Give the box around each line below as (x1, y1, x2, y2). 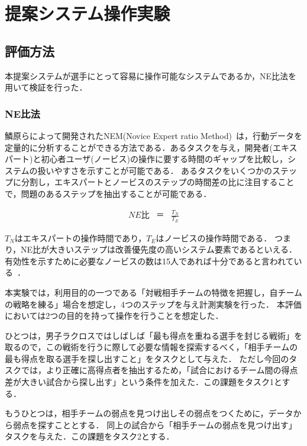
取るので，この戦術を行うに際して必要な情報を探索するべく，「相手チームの (5, 341, 298, 353)
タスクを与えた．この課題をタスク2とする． (5, 430, 174, 442)
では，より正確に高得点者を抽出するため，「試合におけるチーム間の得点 (21, 364, 298, 376)
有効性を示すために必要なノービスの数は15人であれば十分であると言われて (5, 254, 294, 267)
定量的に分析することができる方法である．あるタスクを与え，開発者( (5, 141, 273, 153)
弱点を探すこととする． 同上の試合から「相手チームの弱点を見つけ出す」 (12, 418, 297, 431)
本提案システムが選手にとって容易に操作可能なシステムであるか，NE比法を (5, 69, 297, 82)
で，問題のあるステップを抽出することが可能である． (5, 187, 212, 199)
